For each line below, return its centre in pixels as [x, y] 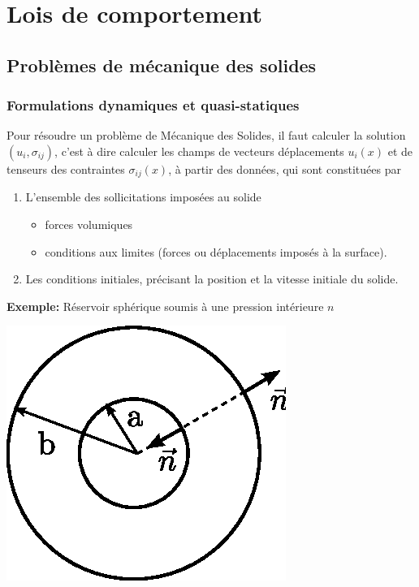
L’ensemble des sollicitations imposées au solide [143, 197]
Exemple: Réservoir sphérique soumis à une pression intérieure [165, 306]
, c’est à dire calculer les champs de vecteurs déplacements [199, 151]
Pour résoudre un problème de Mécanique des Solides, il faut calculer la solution [206, 135]
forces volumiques [89, 224]
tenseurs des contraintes [66, 168]
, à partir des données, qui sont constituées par [285, 168]
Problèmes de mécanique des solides [162, 65]
